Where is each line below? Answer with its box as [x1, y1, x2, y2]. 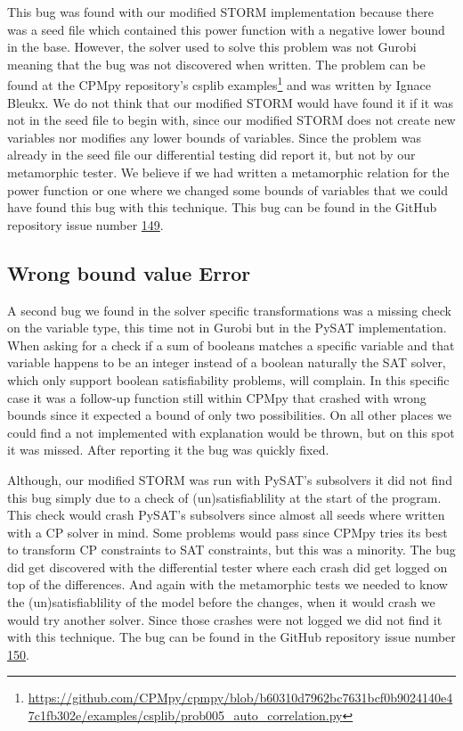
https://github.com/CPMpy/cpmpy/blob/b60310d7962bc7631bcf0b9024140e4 [28, 688, 453, 707]
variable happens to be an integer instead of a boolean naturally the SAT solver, [7, 353, 446, 372]
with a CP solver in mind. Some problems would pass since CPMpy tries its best [7, 522, 448, 541]
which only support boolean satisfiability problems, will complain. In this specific [7, 370, 450, 389]
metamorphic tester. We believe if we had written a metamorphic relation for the [7, 163, 450, 181]
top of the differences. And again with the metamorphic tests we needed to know [7, 575, 448, 594]
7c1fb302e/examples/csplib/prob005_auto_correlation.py [28, 706, 343, 725]
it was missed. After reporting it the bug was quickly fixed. [7, 440, 329, 459]
